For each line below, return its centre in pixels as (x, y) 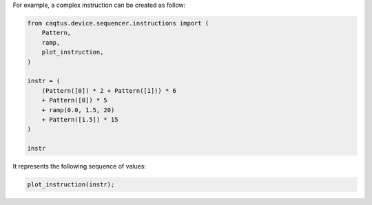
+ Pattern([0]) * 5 (75, 100)
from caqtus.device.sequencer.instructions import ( (118, 23)
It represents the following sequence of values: (80, 166)
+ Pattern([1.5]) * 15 (80, 119)
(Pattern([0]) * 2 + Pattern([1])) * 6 (109, 90)
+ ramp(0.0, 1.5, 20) (78, 110)
